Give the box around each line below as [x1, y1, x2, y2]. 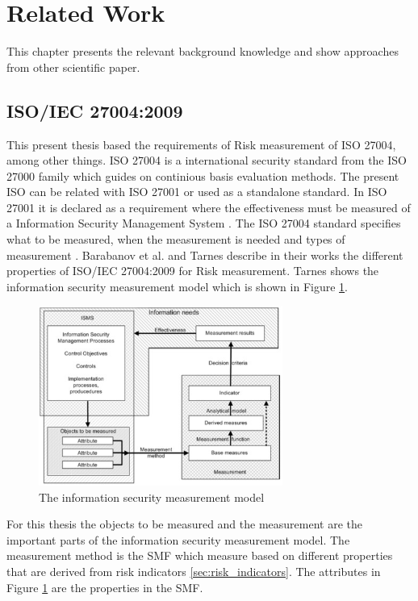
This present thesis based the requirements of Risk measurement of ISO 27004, [6, 136, 396, 152]
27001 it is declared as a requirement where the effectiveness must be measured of [6, 198, 411, 215]
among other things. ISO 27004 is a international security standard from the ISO [6, 152, 407, 169]
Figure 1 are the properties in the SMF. [6, 578, 203, 595]
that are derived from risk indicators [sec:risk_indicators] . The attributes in [6, 563, 381, 580]
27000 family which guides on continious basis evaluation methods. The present [6, 167, 399, 184]
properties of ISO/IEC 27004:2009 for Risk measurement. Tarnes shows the [6, 262, 379, 279]
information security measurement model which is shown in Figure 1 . [6, 278, 348, 294]
